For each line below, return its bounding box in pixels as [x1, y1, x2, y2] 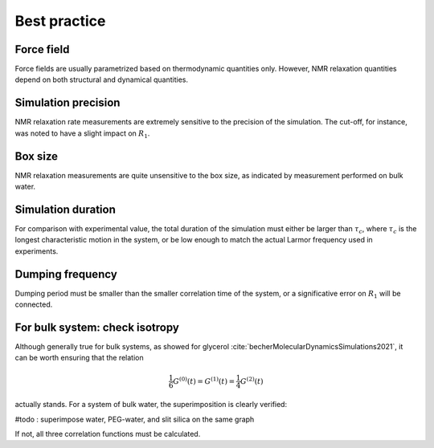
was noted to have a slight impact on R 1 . [14, 128, 150, 140]
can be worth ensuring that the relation [14, 353, 144, 363]
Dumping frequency [14, 267, 118, 281]
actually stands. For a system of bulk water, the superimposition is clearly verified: [14, 400, 288, 409]
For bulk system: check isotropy [14, 320, 180, 334]
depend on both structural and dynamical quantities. [14, 75, 189, 84]
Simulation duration [14, 202, 116, 216]
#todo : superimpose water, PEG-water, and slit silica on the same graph [14, 414, 255, 424]
